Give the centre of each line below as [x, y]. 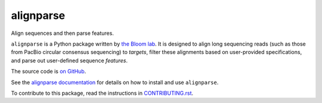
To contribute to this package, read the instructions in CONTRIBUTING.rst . [102, 93]
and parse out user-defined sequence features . [69, 60]
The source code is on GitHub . [49, 72]
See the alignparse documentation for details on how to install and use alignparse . [115, 82]
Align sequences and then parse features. [63, 33]
